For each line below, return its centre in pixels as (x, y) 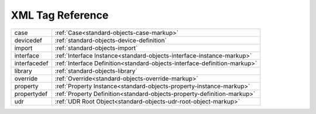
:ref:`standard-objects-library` (96, 71)
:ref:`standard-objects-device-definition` (111, 40)
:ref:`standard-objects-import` (96, 48)
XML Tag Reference (60, 15)
